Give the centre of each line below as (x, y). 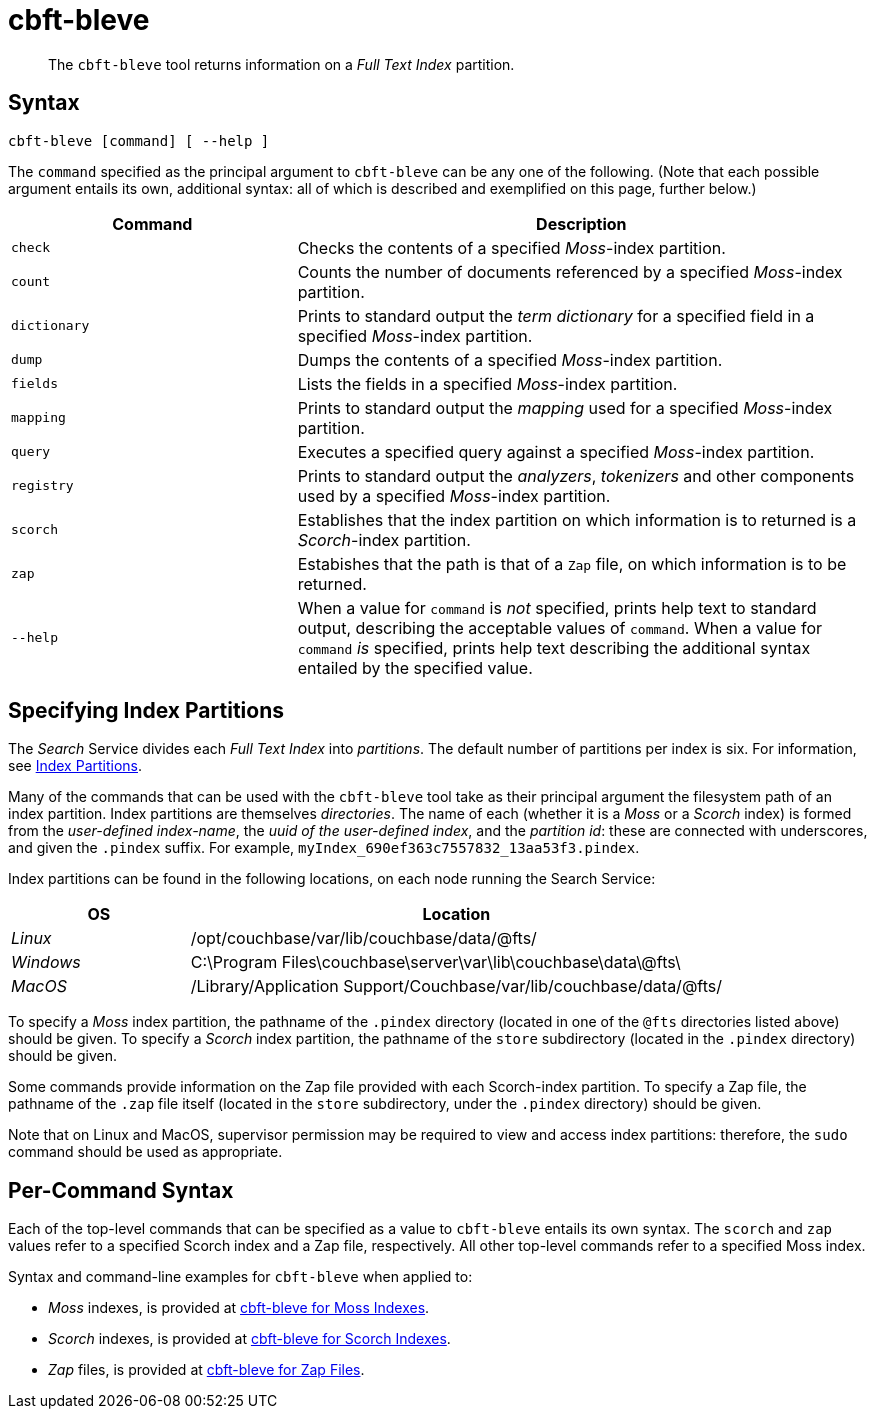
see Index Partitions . (75, 766)
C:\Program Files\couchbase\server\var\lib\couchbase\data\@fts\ (435, 962)
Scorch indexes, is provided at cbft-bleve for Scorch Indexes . (249, 1339)
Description (581, 223)
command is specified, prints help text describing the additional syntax (554, 647)
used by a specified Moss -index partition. (454, 495)
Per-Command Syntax (121, 1190)
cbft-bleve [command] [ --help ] (139, 140)
